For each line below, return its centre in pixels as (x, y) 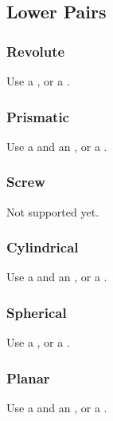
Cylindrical (43, 247)
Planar (28, 377)
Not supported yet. (53, 211)
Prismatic (38, 116)
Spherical (37, 312)
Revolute (36, 51)
